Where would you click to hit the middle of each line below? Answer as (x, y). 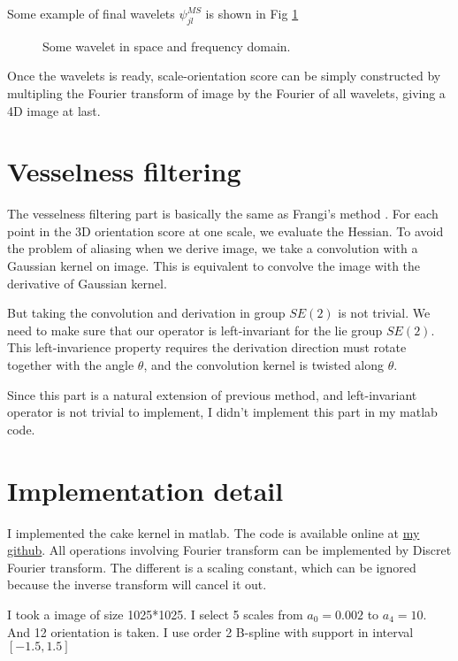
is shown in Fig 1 (252, 13)
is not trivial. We (384, 313)
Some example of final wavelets (91, 13)
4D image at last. (54, 110)
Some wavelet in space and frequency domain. (167, 46)
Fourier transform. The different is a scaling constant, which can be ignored (212, 567)
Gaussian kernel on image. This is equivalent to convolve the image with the (214, 266)
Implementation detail (145, 490)
